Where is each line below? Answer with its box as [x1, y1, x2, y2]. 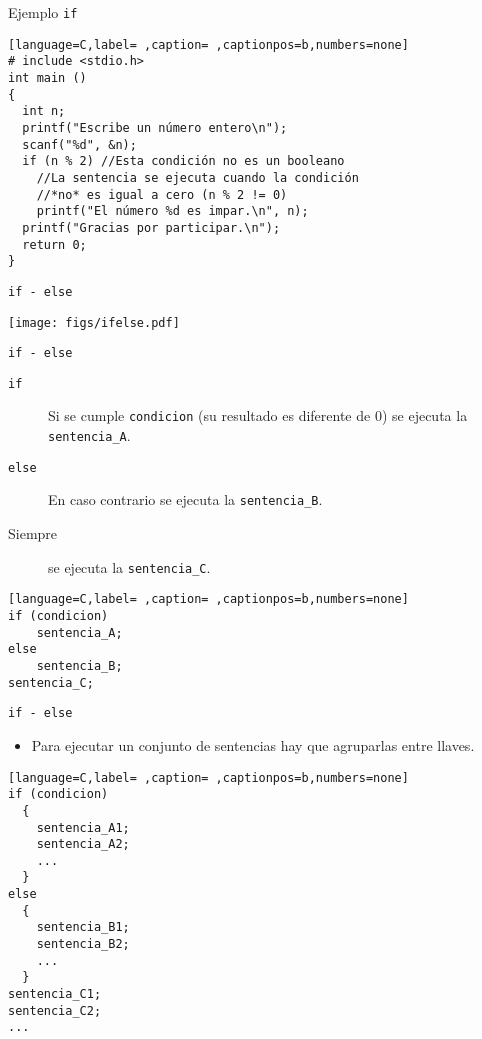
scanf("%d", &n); [22, 137, 137, 152]
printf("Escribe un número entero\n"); [22, 120, 288, 135]
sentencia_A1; [36, 820, 130, 835]
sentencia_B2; [36, 937, 130, 952]
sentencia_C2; [8, 1003, 102, 1018]
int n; [22, 104, 66, 119]
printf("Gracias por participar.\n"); [22, 220, 281, 235]
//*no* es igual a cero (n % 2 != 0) [36, 187, 288, 202]
